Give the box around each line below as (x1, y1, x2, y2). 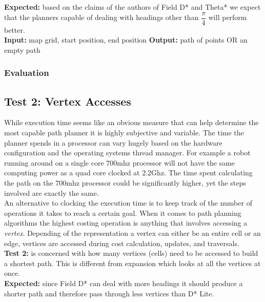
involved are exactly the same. (4, 187, 99, 198)
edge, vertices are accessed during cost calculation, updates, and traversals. (4, 237, 239, 248)
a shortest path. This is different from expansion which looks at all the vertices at (4, 257, 261, 268)
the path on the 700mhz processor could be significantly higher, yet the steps (4, 177, 246, 188)
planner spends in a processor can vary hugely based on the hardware (4, 137, 222, 148)
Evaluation (4, 66, 49, 79)
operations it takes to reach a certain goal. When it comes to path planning (4, 207, 241, 218)
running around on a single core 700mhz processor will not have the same (4, 157, 235, 168)
